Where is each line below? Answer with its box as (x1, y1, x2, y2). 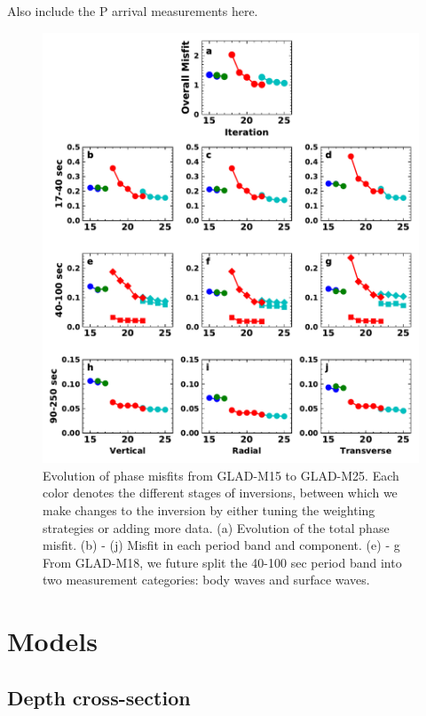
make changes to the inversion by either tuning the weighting (43, 500, 375, 519)
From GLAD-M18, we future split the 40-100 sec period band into (43, 553, 402, 571)
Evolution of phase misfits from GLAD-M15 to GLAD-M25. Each (43, 465, 399, 484)
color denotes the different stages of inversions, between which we (43, 483, 398, 502)
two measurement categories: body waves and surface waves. (43, 570, 370, 589)
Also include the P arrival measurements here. (7, 2, 258, 20)
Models (7, 623, 98, 659)
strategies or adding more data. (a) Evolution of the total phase (43, 518, 390, 537)
